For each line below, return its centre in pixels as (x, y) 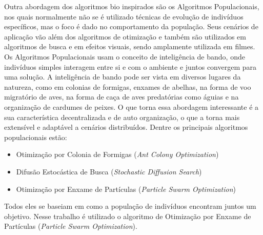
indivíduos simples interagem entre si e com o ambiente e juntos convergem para (130, 66)
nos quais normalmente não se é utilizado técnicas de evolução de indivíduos (124, 16)
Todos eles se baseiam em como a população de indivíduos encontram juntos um (130, 206)
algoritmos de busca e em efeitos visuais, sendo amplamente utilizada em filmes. (130, 46)
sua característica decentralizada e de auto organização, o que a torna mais (122, 117)
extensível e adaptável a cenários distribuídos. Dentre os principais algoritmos (126, 127)
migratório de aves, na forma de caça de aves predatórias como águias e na (122, 97)
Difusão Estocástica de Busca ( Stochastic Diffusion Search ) (109, 171)
